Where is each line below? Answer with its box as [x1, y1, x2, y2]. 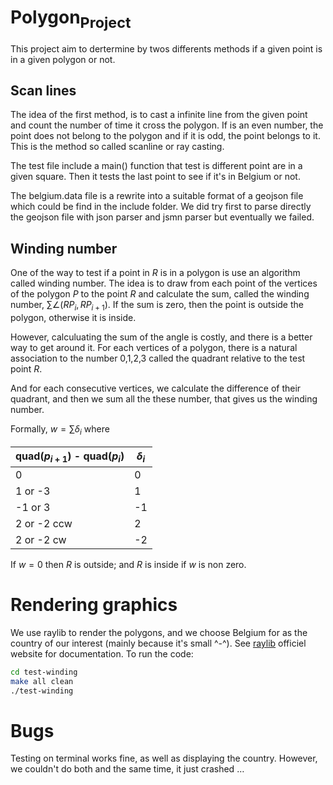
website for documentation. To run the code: [10, 647, 194, 660]
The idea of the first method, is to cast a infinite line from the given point [10, 109, 308, 121]
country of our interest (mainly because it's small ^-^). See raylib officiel [10, 637, 307, 649]
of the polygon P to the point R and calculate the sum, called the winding [10, 288, 310, 300]
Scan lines [10, 82, 77, 99]
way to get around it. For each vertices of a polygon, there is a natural [10, 341, 298, 353]
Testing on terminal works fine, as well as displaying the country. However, [10, 752, 318, 765]
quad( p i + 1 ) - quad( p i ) [15, 449, 125, 465]
